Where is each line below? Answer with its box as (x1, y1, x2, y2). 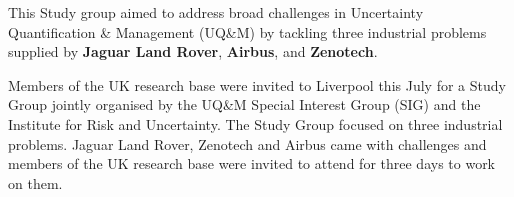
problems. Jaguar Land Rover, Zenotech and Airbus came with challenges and (8, 133, 487, 154)
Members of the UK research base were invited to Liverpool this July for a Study (8, 74, 506, 95)
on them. (8, 172, 63, 193)
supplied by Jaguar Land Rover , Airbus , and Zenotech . (8, 41, 378, 62)
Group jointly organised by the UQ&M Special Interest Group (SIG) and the (8, 94, 481, 115)
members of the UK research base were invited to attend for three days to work (8, 153, 496, 174)
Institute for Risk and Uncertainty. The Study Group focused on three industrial (8, 113, 503, 134)
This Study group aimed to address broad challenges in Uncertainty (8, 2, 424, 22)
